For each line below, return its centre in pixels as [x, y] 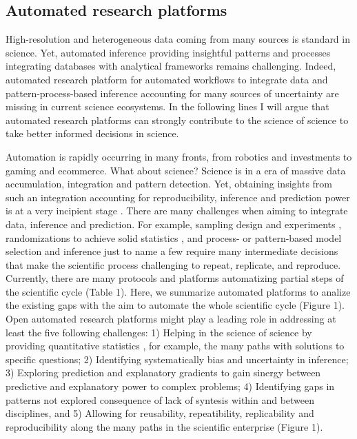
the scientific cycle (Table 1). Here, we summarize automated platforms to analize [178, 291]
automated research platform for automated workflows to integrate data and [167, 79]
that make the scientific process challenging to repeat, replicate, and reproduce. [173, 264]
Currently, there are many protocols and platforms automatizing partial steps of [175, 278]
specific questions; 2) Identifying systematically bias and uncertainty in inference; [177, 359]
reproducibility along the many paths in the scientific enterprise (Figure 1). [164, 426]
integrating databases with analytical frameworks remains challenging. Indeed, [171, 66]
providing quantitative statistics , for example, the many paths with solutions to [175, 346]
